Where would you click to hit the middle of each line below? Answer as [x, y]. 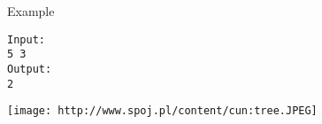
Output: [30, 69]
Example [31, 11]
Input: [26, 39]
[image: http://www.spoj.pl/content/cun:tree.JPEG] [162, 111]
